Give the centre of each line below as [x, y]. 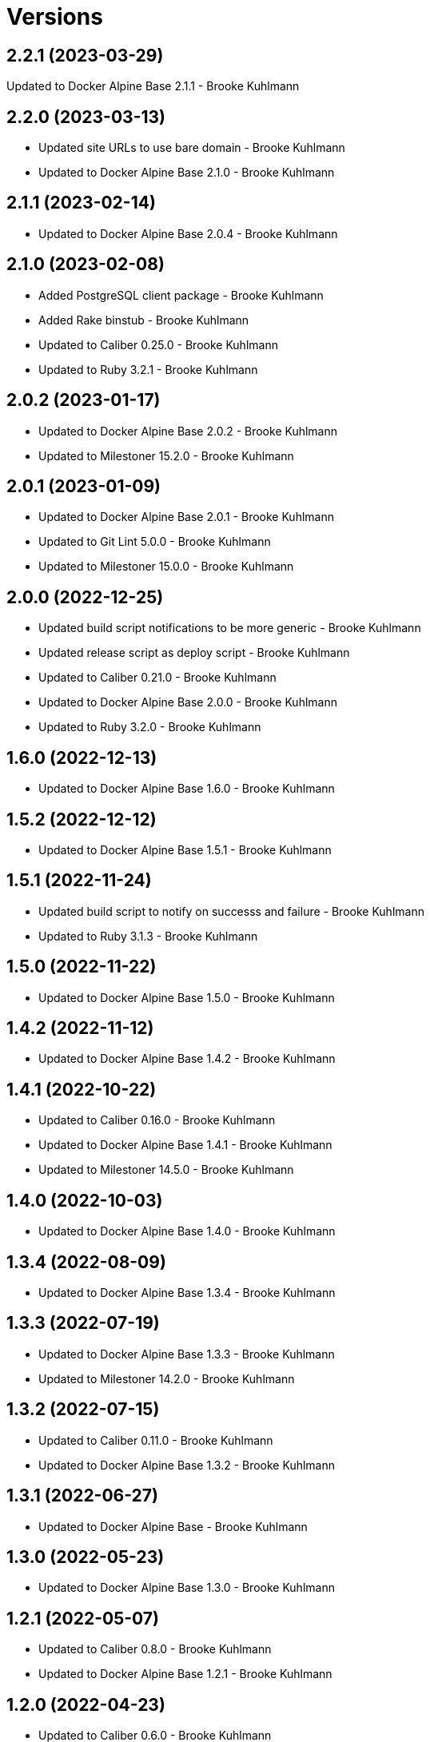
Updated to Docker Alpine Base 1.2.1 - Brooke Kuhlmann [185, 1674]
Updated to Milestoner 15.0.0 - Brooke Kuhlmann [166, 567]
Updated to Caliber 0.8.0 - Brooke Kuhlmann [155, 1649]
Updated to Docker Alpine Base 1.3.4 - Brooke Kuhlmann [187, 1292]
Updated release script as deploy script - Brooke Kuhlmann [194, 653]
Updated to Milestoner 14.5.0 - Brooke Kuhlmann [166, 1170]
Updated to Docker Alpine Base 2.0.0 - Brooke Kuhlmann [188, 702]
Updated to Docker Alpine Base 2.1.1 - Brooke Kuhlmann [153, 86]
